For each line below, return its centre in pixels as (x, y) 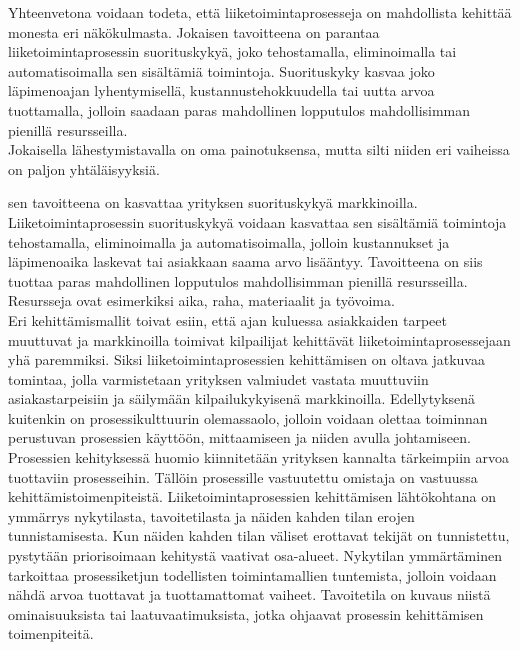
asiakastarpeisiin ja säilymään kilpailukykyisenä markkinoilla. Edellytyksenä (242, 398)
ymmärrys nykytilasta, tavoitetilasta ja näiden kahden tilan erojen (211, 515)
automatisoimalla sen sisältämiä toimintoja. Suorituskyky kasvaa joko (221, 70)
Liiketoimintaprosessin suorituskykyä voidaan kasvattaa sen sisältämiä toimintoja (257, 221)
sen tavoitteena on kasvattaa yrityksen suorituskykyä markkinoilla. (213, 202)
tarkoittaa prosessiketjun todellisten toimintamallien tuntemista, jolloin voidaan (252, 574)
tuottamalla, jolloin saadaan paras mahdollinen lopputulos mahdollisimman (239, 109)
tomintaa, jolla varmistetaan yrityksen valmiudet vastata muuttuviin (218, 378)
